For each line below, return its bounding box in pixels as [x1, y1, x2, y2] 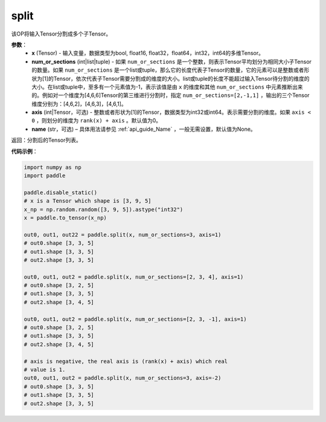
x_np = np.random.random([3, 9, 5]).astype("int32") [24, 206, 184, 213]
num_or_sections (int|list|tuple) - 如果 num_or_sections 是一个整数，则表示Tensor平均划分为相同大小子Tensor [31, 58, 312, 65]
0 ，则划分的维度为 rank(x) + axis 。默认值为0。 [31, 117, 162, 124]
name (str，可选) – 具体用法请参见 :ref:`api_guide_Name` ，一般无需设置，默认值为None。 [31, 125, 256, 133]
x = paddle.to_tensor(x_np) [24, 214, 107, 221]
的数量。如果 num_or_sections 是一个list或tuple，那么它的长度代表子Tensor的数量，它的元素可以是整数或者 [31, 66, 304, 74]
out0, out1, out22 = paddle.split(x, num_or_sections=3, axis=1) [24, 231, 222, 238]
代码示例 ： [11, 148, 38, 155]
